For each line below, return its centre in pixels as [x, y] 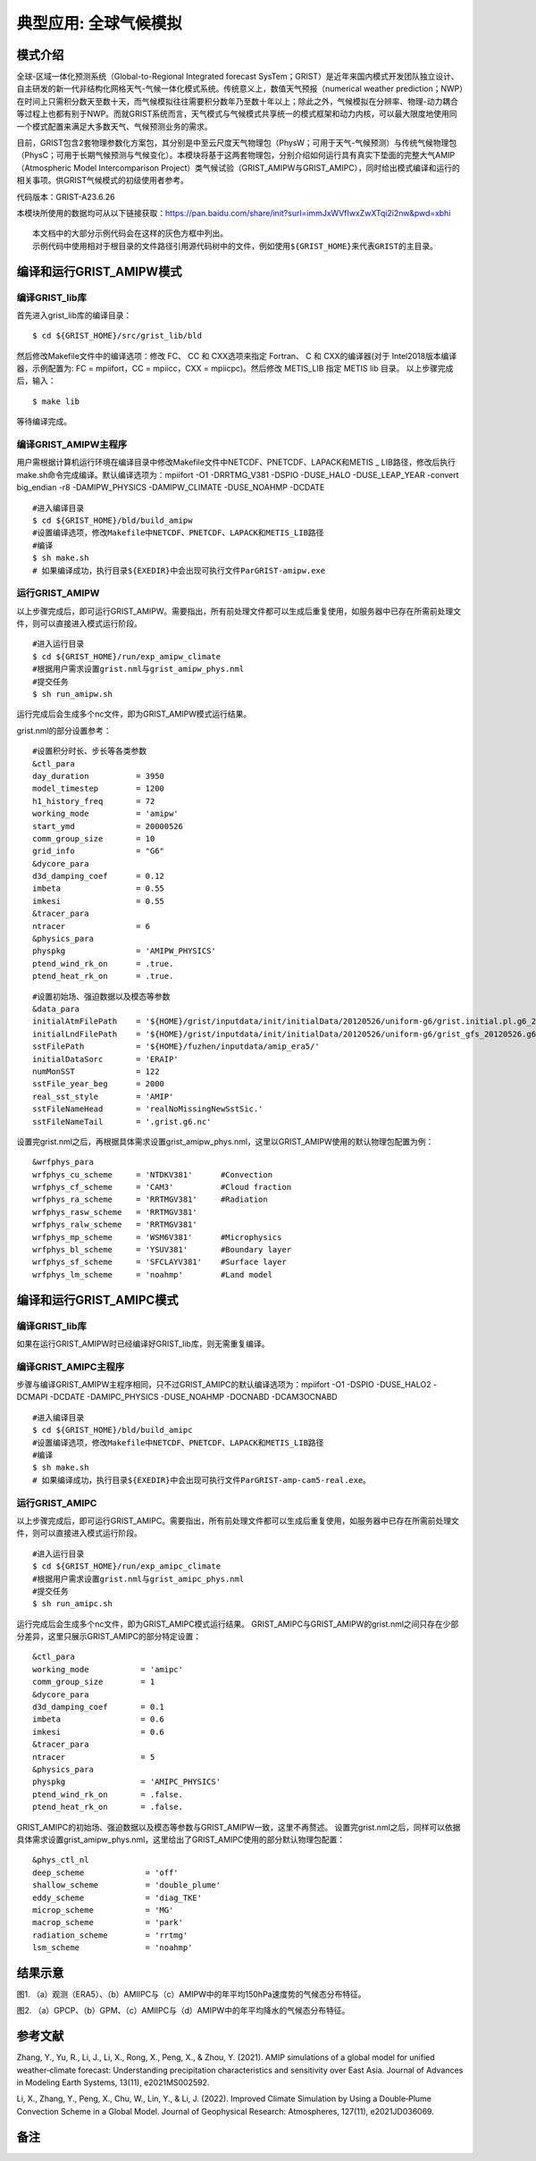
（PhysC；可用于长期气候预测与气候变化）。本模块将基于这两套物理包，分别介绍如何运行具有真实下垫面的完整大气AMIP [236, 155]
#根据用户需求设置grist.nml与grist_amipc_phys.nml [138, 1579]
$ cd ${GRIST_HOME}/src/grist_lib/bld [117, 336]
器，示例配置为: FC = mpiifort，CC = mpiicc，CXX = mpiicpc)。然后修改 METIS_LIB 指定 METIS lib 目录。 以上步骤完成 [235, 369]
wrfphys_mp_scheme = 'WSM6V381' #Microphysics [157, 1237]
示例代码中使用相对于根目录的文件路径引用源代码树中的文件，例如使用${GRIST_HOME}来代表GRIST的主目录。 [235, 246]
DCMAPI [32, 1397]
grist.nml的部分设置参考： [64, 730]
